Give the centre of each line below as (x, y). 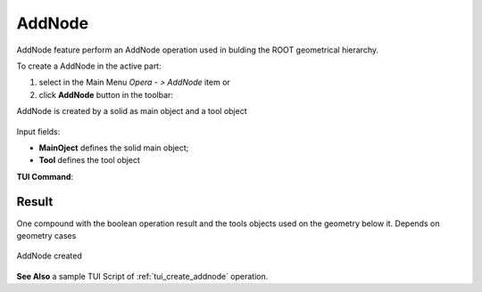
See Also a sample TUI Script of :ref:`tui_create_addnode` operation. (142, 276)
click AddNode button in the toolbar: (106, 94)
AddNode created (49, 256)
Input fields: (38, 131)
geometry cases (46, 235)
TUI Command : (45, 176)
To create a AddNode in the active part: (89, 66)
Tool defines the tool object (89, 160)
